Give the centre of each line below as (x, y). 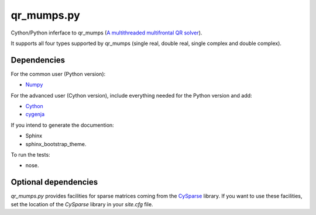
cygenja (35, 115)
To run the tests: (30, 154)
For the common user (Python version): (58, 74)
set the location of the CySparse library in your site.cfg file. (82, 204)
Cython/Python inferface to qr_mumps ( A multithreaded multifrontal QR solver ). (107, 33)
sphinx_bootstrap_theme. (56, 144)
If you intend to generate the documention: (62, 125)
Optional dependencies (54, 182)
